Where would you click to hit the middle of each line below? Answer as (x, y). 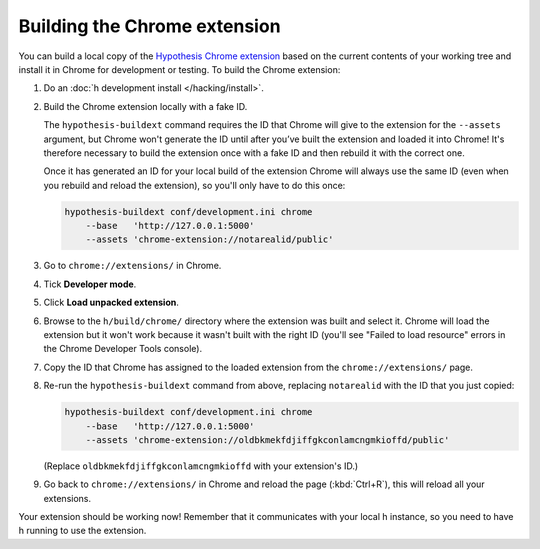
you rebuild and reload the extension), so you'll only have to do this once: (194, 185)
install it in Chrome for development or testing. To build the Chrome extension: (179, 69)
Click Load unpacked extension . (111, 302)
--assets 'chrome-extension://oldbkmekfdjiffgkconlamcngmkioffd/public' (267, 439)
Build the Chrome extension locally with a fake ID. (145, 106)
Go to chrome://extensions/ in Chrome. (132, 266)
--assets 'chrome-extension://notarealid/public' (209, 239)
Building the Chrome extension (149, 26)
